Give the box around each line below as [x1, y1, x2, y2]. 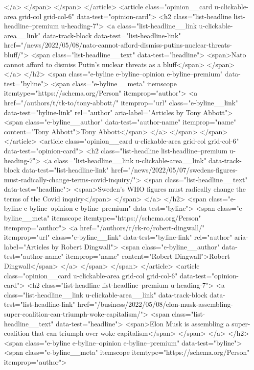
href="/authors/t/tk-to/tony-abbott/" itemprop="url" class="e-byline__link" [4, 97, 238, 107]
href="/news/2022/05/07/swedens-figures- [111, 165, 238, 175]
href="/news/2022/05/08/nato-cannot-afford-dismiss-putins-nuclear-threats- [4, 40, 232, 50]
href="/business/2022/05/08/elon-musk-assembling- [77, 299, 233, 309]
